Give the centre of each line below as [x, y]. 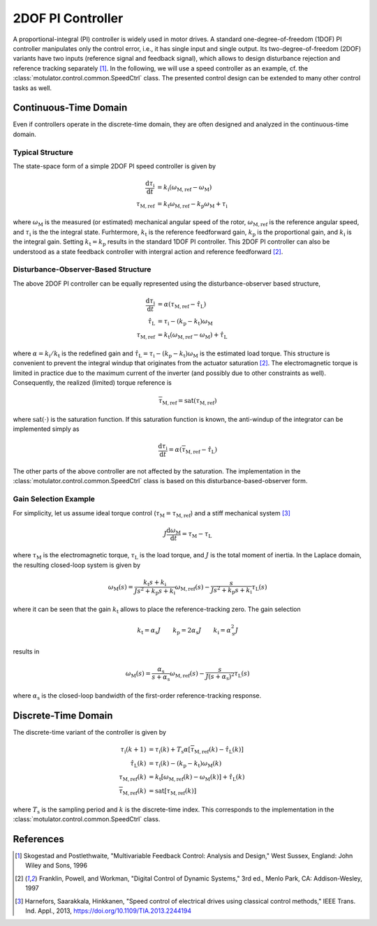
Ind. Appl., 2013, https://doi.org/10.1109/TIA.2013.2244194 [109, 911]
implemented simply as [46, 429]
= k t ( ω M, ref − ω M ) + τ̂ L [192, 336]
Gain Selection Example [54, 499]
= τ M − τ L [197, 535]
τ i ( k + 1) [133, 750]
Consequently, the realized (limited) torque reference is [93, 383]
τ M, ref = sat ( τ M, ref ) [187, 402]
